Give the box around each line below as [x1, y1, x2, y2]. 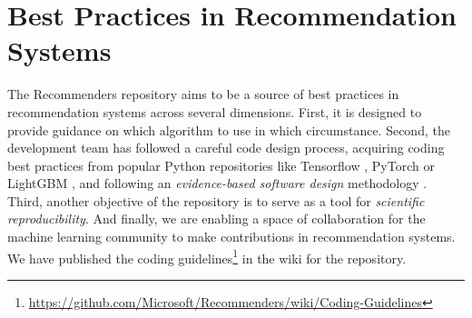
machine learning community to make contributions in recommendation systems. [7, 227, 456, 246]
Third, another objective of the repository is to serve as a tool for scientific [7, 191, 425, 210]
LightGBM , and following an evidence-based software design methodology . [7, 174, 428, 193]
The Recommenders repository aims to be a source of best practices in [7, 84, 399, 104]
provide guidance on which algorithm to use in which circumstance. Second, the [7, 120, 450, 139]
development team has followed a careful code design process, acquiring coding [7, 138, 445, 157]
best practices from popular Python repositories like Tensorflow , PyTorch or [7, 155, 435, 174]
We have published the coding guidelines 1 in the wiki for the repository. [7, 245, 407, 267]
